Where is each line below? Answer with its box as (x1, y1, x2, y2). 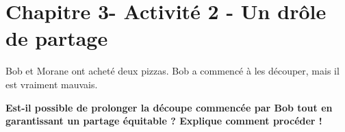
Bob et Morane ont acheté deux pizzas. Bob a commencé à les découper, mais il (5, 64, 340, 78)
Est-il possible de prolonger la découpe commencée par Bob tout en (5, 100, 333, 114)
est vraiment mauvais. (5, 77, 98, 91)
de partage (5, 24, 108, 52)
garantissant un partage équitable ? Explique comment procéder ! (5, 114, 322, 128)
